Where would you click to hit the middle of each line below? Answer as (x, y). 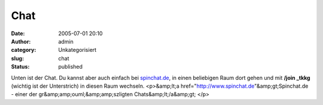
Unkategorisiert (77, 50)
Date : (18, 33)
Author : (21, 41)
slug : (17, 58)
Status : (20, 67)
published (71, 67)
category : (24, 50)
